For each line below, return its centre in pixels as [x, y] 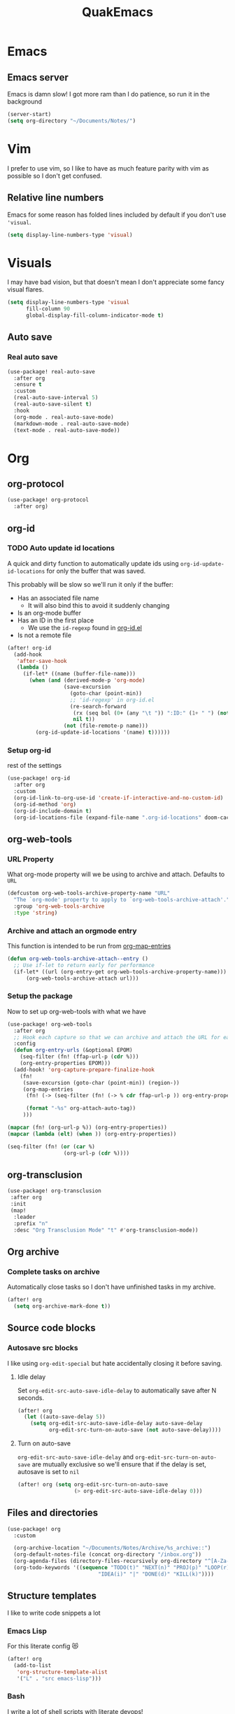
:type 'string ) [36, 913]
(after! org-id [29, 648]
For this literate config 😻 [43, 1646]
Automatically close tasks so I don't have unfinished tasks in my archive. [112, 1287]
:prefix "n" [31, 1223]
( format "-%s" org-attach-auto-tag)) [81, 1108]
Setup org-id [29, 750]
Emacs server [38, 77]
